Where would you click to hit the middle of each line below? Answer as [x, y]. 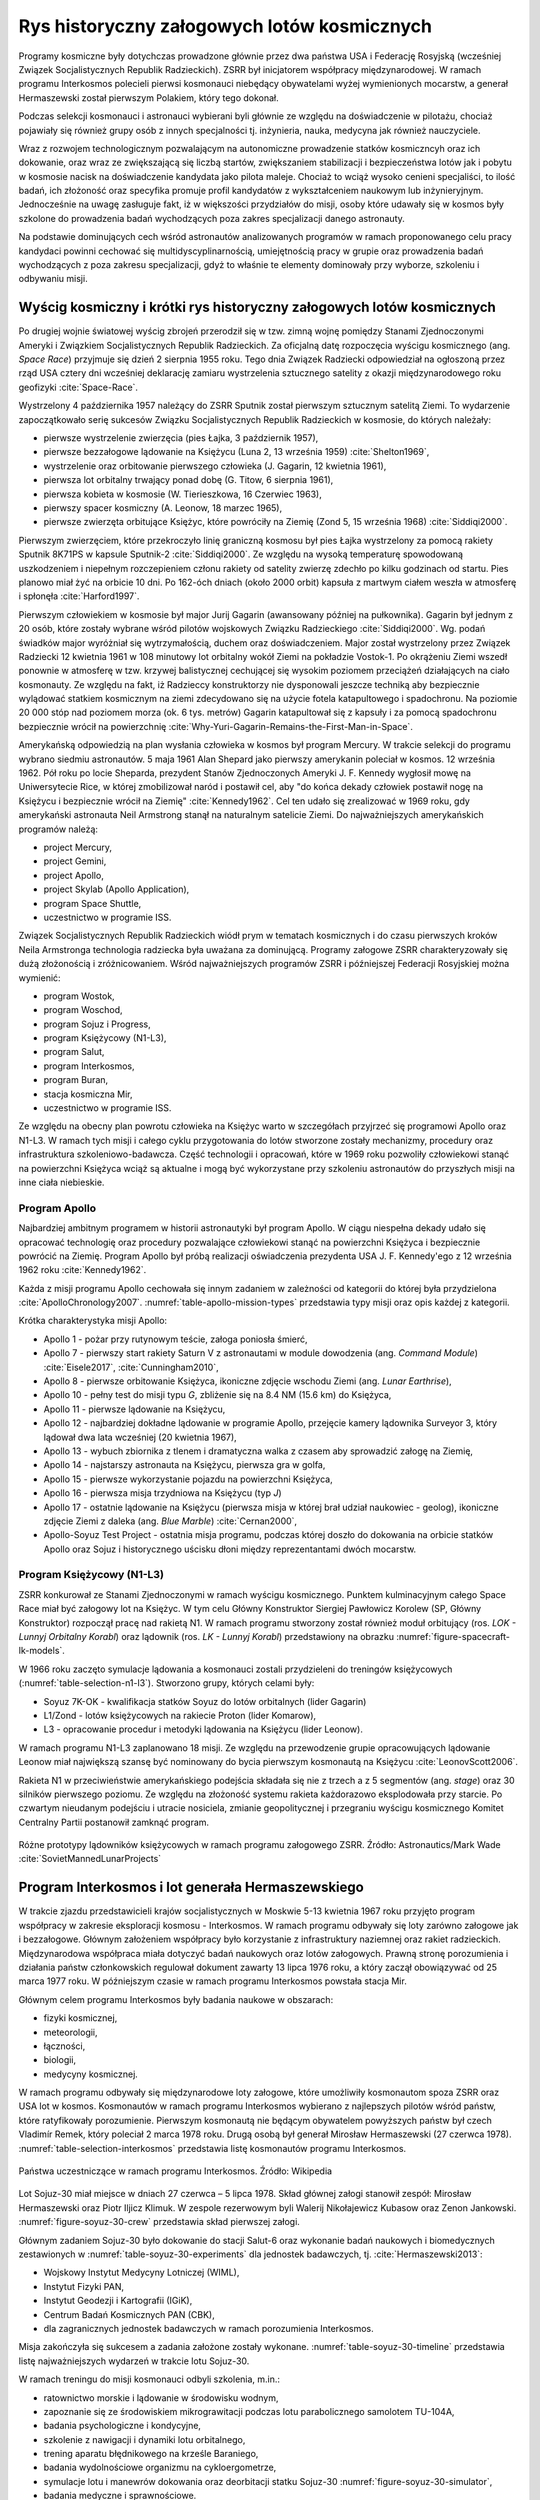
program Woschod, [83, 1010]
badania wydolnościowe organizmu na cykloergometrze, [160, 2467]
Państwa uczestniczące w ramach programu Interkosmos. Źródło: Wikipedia [175, 2171]
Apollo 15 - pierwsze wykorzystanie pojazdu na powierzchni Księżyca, [188, 1479]
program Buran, [76, 1080]
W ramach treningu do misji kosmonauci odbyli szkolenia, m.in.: [149, 2379]
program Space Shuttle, [92, 903]
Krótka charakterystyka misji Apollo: [93, 1321]
